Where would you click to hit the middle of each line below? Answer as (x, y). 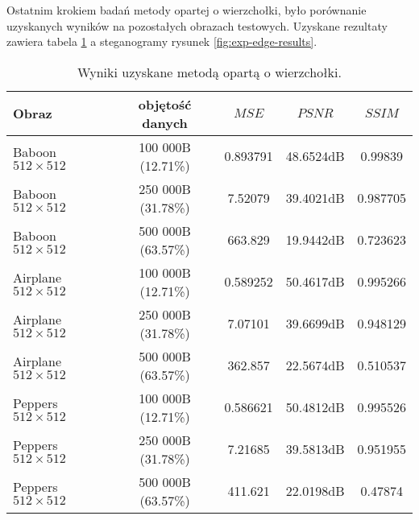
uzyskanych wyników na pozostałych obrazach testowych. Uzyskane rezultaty (197, 25)
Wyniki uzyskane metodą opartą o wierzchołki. (209, 72)
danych (165, 122)
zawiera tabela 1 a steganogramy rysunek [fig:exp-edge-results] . (162, 41)
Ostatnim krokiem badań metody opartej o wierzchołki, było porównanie (187, 10)
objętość (165, 104)
